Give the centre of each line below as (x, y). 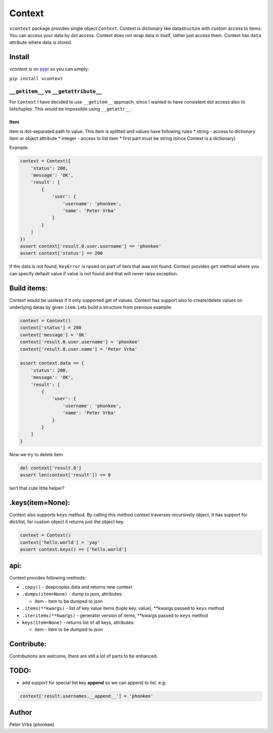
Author (21, 712)
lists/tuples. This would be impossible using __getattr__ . (71, 109)
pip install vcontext (36, 78)
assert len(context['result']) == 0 (65, 475)
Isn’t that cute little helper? (37, 488)
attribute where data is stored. (41, 43)
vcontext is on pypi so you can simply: (49, 69)
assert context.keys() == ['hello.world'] (73, 549)
